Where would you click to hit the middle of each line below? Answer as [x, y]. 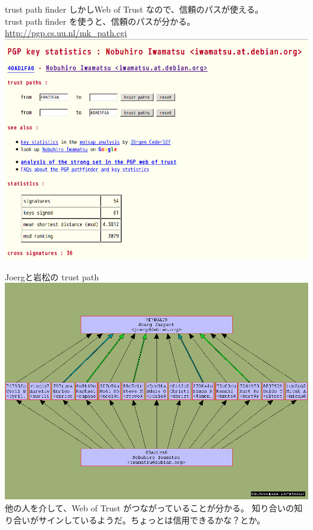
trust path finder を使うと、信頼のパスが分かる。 [100, 21]
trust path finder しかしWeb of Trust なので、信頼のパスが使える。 [134, 9]
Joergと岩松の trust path [52, 276]
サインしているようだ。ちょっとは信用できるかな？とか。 [152, 519]
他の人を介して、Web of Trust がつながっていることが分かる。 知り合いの [150, 508]
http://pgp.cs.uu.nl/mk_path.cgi [66, 33]
